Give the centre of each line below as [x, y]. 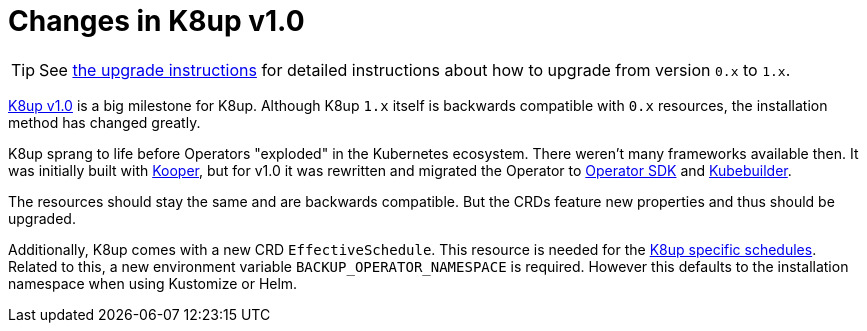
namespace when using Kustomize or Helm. [153, 283]
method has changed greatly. [104, 122]
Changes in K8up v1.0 [156, 21]
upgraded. [42, 218]
